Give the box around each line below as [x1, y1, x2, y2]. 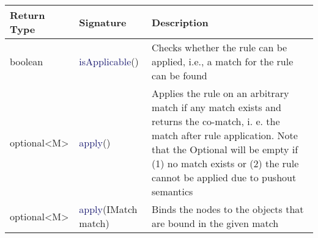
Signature [79, 15, 127, 29]
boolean [10, 54, 43, 68]
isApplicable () [79, 54, 139, 68]
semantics [152, 184, 193, 198]
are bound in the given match [152, 216, 279, 230]
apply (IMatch [79, 202, 138, 216]
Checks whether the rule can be [152, 40, 287, 54]
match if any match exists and [152, 100, 281, 114]
